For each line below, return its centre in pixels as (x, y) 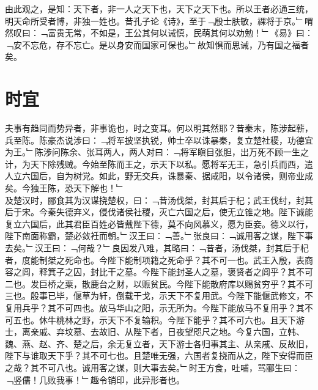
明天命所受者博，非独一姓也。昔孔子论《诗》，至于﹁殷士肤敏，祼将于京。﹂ (155, 20)
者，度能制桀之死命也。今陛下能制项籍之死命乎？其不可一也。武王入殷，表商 (159, 259)
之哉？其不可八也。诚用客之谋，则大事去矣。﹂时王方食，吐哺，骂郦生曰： (153, 367)
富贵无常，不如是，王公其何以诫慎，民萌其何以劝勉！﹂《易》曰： (180, 33)
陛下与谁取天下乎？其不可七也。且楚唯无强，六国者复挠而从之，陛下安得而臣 (159, 355)
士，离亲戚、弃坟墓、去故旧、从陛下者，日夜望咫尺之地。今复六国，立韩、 (155, 332)
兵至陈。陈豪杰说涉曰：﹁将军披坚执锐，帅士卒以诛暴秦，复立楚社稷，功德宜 (159, 140)
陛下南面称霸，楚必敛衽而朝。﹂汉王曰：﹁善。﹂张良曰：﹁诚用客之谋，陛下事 (159, 236)
